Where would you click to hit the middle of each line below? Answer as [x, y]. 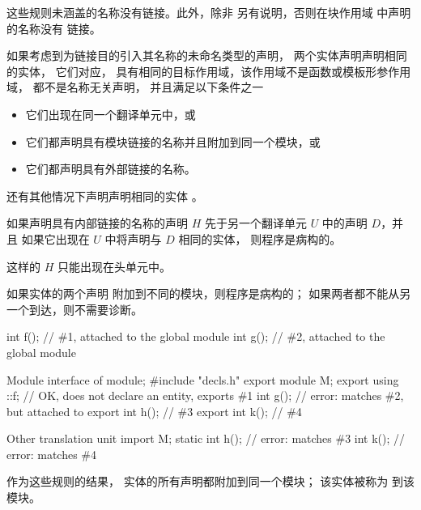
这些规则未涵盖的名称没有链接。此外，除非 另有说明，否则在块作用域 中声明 [209, 12]
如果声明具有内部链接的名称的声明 [97, 223]
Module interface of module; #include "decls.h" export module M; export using [203, 379]
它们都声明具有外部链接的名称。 [111, 169]
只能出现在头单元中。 [114, 266]
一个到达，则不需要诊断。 [74, 309]
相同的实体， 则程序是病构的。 [260, 238]
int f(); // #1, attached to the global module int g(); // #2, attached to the [196, 336]
